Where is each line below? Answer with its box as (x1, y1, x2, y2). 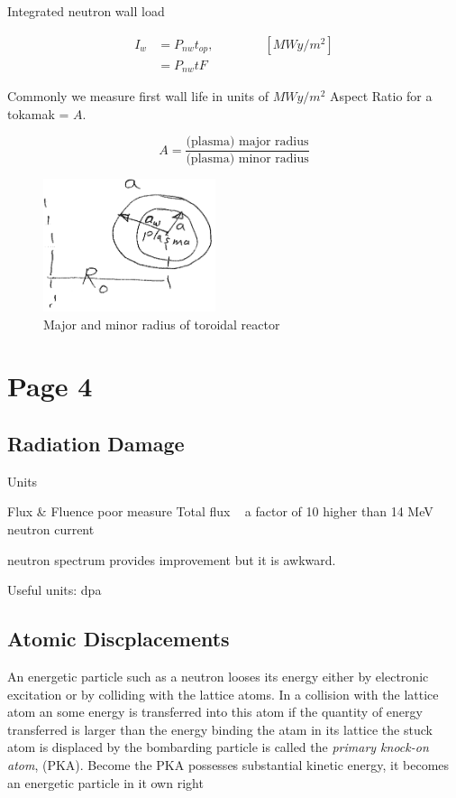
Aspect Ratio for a (330, 87, 433, 106)
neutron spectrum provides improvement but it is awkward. (7, 550, 336, 569)
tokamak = (7, 104, 69, 123)
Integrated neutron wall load (7, 2, 165, 20)
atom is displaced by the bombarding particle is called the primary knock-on (7, 738, 429, 756)
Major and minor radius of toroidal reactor (43, 314, 280, 333)
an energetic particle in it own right (7, 773, 204, 792)
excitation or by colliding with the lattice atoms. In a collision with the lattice (7, 684, 439, 703)
